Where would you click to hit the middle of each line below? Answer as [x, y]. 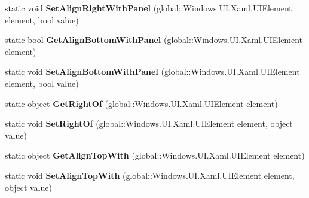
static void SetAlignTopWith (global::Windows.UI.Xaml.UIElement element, [150, 175]
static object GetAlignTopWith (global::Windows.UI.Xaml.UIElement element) [155, 155]
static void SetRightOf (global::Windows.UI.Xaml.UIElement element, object [149, 124]
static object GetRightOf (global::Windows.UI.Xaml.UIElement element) [141, 103]
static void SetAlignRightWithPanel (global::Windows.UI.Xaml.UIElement [149, 8]
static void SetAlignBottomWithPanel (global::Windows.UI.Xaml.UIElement [152, 71]
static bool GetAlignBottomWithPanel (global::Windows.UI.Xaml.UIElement [154, 40]
